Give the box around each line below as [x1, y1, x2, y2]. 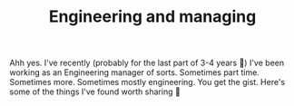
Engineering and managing [48, 6, 257, 27]
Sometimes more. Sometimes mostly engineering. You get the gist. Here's [9, 77, 286, 88]
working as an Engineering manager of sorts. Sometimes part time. [9, 67, 260, 78]
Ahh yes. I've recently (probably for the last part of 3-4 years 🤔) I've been [9, 57, 284, 69]
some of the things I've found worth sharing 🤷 [9, 86, 181, 97]
